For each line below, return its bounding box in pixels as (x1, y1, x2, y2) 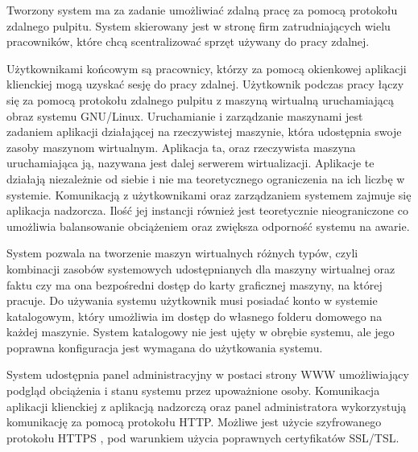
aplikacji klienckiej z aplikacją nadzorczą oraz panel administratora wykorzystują (6, 397, 407, 414)
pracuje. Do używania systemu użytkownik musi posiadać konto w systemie (6, 292, 378, 309)
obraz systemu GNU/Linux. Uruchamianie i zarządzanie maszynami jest (6, 107, 363, 124)
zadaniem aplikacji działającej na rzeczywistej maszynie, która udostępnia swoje (6, 123, 402, 140)
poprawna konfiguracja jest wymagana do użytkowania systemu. (6, 339, 323, 355)
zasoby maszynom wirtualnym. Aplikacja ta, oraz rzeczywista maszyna (6, 138, 356, 155)
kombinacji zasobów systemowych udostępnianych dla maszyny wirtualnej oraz (6, 260, 395, 277)
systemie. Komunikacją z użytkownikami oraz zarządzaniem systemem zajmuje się (6, 186, 412, 203)
